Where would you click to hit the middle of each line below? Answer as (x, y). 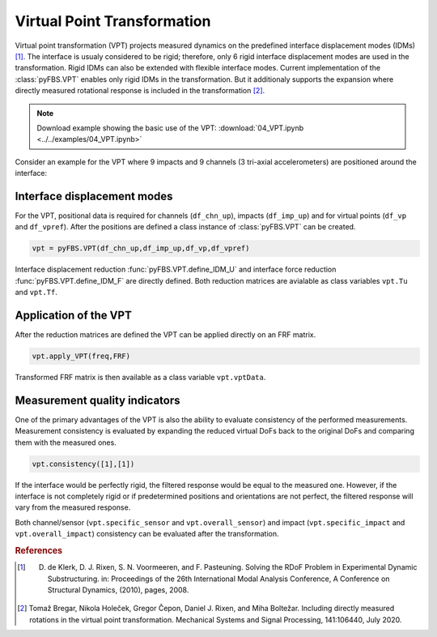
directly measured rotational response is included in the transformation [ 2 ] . (140, 91)
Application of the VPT (74, 315)
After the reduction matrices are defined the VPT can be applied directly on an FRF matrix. (165, 335)
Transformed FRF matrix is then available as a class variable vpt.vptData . (140, 377)
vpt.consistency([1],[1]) (83, 464)
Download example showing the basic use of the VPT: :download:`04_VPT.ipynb (170, 128)
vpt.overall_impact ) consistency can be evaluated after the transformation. (147, 534)
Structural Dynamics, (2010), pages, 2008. (118, 590)
